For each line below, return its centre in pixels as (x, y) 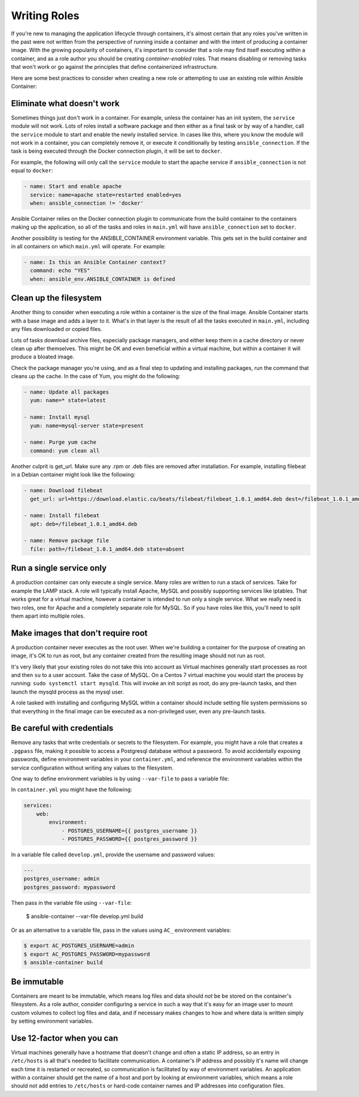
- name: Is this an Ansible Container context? (95, 262)
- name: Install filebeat (62, 516)
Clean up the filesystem (56, 298)
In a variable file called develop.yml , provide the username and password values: (113, 854)
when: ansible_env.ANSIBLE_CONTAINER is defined (103, 279)
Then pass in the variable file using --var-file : (72, 902)
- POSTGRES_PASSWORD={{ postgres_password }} (129, 839)
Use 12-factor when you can (65, 1038)
